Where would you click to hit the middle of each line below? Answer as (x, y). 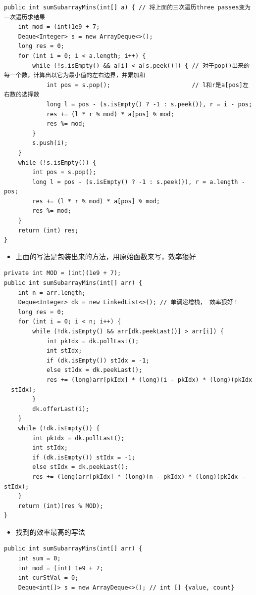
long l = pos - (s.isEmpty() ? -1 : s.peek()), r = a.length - (139, 182)
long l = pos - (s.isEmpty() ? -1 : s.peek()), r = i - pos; (149, 104)
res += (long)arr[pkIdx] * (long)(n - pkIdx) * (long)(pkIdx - (139, 477)
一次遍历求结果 (25, 17)
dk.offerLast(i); (61, 409)
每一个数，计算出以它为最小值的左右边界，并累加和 (75, 75)
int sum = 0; (39, 559)
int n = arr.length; (52, 293)
